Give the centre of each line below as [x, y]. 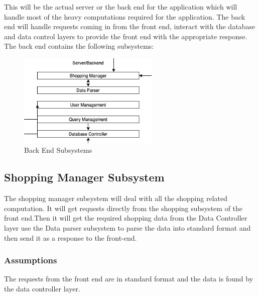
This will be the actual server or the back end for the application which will [121, 7]
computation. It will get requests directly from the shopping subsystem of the [123, 208]
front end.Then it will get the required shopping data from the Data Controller [126, 218]
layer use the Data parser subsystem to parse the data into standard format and [127, 228]
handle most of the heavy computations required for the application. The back [125, 16]
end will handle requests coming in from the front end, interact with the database [130, 26]
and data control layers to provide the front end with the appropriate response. [126, 36]
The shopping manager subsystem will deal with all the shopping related [116, 198]
